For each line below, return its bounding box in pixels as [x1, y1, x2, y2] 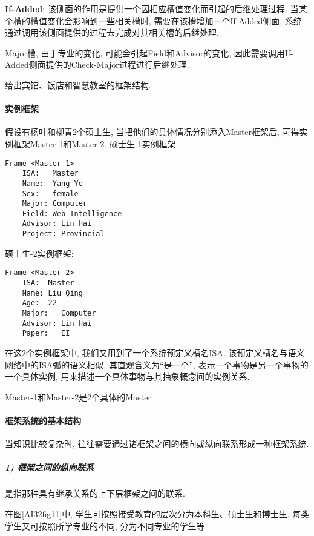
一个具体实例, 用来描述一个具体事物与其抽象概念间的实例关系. [5, 370, 250, 383]
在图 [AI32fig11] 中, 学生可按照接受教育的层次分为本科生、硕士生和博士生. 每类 [5, 507, 310, 520]
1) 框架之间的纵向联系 [5, 461, 94, 474]
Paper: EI [22, 329, 70, 338]
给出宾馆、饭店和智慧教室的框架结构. [5, 78, 151, 91]
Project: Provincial [22, 230, 105, 239]
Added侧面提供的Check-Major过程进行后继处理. [5, 58, 189, 71]
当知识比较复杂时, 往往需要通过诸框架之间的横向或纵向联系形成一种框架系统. [5, 437, 309, 450]
